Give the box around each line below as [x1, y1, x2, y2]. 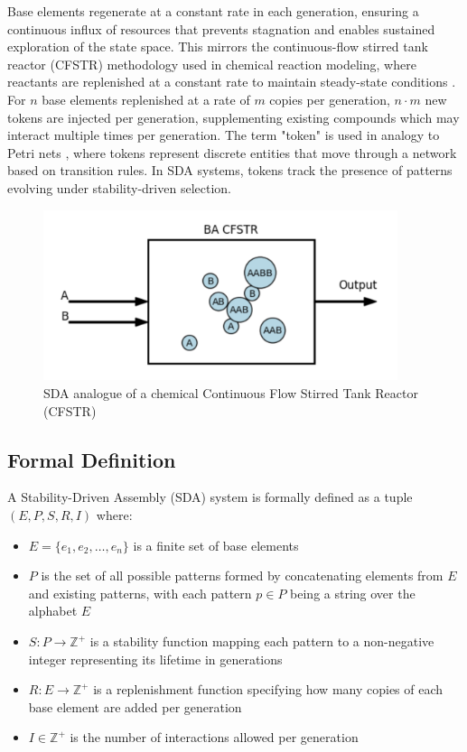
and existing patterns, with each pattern [28, 583, 252, 602]
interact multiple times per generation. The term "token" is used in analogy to [7, 125, 440, 144]
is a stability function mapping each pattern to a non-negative [89, 632, 434, 651]
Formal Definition [7, 445, 176, 473]
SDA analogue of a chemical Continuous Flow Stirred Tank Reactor [43, 384, 418, 403]
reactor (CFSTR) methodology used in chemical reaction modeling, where [7, 54, 416, 73]
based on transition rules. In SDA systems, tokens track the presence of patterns [7, 161, 453, 180]
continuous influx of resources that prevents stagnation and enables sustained [7, 19, 435, 38]
